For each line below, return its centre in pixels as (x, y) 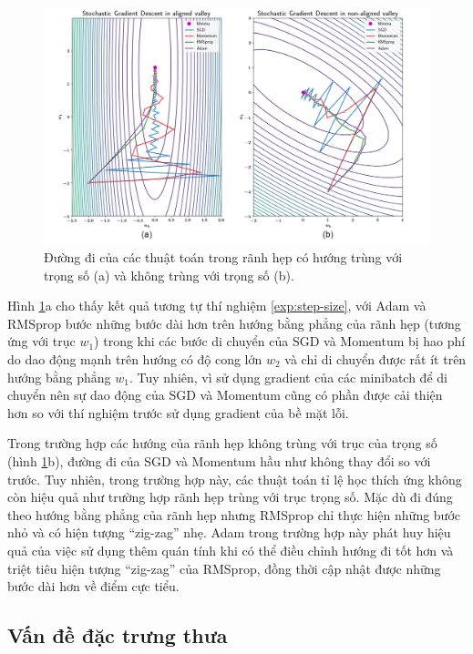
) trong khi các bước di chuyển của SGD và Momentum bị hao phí (280, 341)
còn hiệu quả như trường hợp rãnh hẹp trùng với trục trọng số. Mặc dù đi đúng (230, 497)
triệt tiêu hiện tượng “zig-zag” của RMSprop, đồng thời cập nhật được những (224, 568)
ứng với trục (41, 341)
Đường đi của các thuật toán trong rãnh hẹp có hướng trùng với (223, 257)
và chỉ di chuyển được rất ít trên (375, 359)
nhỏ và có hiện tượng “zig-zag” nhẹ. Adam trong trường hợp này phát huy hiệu (229, 532)
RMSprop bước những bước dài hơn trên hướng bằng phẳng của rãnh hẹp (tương (234, 323)
